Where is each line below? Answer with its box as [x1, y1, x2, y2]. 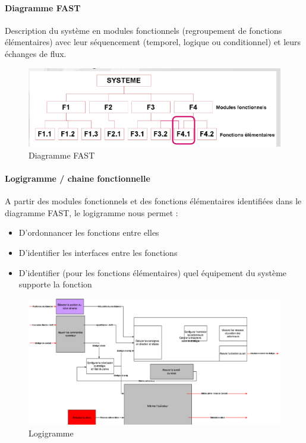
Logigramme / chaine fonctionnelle [5, 172, 150, 184]
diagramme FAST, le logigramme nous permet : [5, 206, 178, 219]
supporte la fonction [18, 278, 92, 290]
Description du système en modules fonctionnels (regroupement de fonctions [5, 24, 282, 36]
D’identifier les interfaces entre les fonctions [18, 246, 178, 258]
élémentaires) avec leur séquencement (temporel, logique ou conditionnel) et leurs [5, 36, 301, 48]
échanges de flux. [5, 47, 67, 59]
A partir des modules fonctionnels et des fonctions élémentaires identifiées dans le [5, 195, 302, 207]
